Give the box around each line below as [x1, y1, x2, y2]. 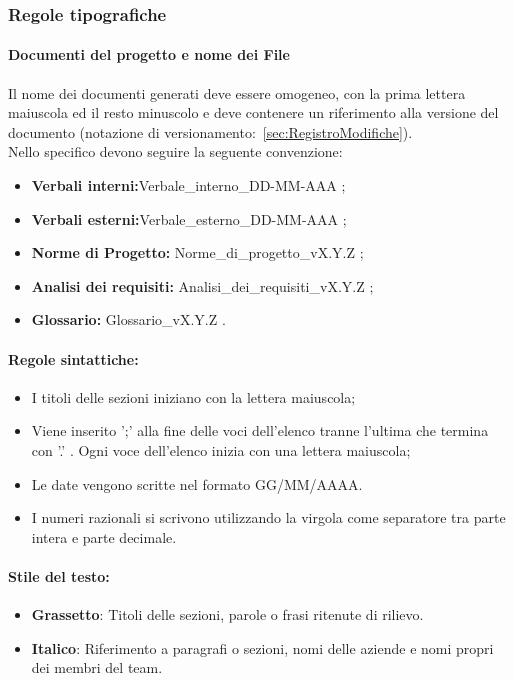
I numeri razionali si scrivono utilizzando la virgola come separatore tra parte [31, 507, 506, 528]
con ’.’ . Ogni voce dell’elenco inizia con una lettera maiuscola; [31, 439, 411, 460]
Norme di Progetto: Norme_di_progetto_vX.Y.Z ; [31, 242, 364, 263]
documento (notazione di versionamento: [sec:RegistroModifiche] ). [8, 121, 413, 142]
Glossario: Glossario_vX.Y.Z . [31, 309, 226, 330]
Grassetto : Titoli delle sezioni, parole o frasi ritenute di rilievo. [31, 604, 424, 625]
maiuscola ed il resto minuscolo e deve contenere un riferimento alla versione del [8, 102, 499, 123]
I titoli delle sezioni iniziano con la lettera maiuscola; [31, 386, 356, 407]
